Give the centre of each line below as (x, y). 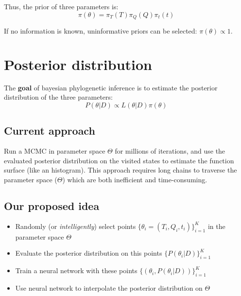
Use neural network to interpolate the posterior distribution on (109, 287)
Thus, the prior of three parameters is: (61, 6)
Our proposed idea (52, 205)
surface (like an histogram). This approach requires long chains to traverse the (120, 170)
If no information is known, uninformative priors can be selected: (101, 31)
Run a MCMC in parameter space (55, 151)
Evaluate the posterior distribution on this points (89, 253)
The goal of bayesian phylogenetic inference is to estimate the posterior (111, 87)
